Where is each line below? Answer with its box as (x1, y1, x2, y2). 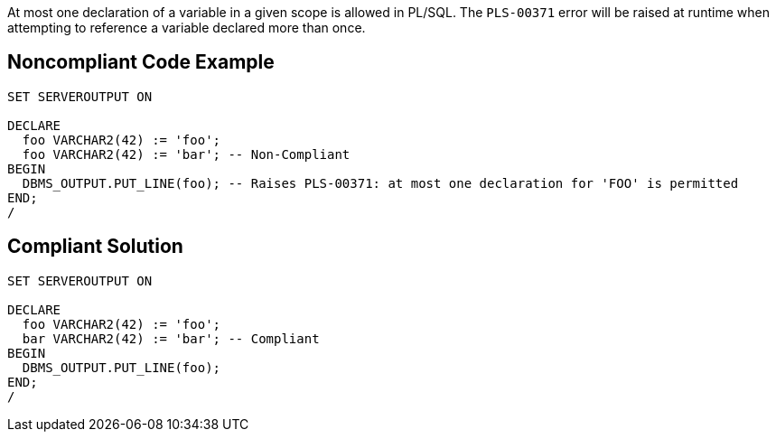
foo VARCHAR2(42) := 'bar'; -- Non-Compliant (22, 146, 351, 162)
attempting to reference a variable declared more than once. (7, 20, 366, 35)
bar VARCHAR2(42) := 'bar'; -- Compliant (22, 331, 320, 346)
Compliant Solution (7, 235, 183, 258)
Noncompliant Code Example (7, 51, 275, 74)
